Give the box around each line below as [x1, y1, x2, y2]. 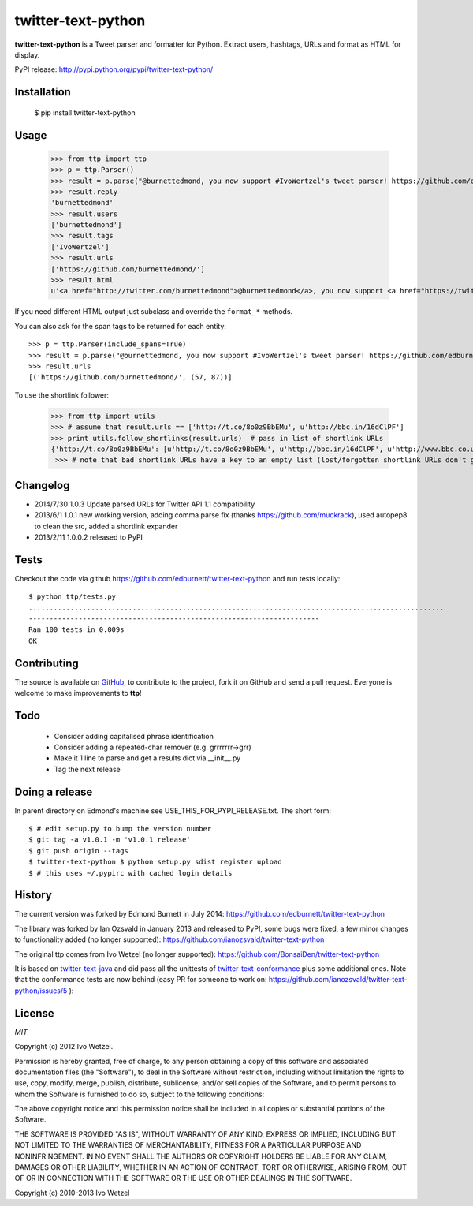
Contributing [14, 656, 79, 670]
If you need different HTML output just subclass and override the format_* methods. [14, 307, 293, 316]
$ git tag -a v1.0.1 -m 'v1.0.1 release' [28, 835, 191, 844]
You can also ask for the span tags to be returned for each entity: [14, 321, 226, 330]
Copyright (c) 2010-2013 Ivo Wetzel [14, 1188, 130, 1197]
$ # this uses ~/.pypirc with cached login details [28, 868, 233, 877]
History [14, 888, 53, 902]
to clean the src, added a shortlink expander [34, 521, 178, 531]
